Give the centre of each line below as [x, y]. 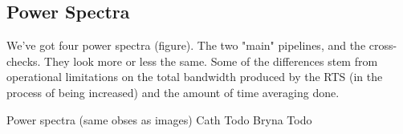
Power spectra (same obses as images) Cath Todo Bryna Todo [159, 119]
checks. [24, 61]
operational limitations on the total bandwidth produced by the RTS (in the [195, 77]
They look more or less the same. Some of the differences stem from [211, 61]
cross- [383, 45]
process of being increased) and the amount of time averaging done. [173, 92]
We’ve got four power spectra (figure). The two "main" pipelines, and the [186, 45]
